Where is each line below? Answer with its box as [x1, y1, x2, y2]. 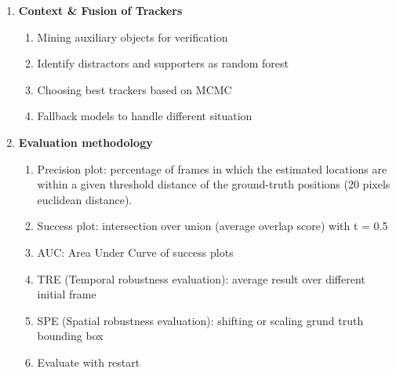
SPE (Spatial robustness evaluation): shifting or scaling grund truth [37, 312, 364, 328]
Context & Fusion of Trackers [18, 2, 183, 18]
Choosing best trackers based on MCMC [37, 81, 232, 97]
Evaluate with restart [37, 353, 140, 370]
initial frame [37, 286, 96, 302]
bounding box [37, 327, 104, 344]
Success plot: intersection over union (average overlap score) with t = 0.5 [37, 218, 388, 234]
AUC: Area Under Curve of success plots [37, 243, 234, 260]
